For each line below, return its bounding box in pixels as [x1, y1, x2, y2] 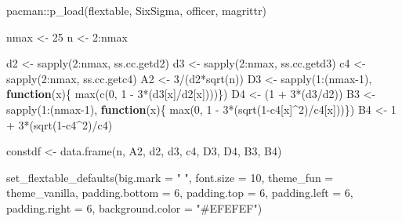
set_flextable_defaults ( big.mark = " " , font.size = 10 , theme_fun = [6, 169, 334, 185]
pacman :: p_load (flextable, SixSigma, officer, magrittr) [6, 2, 266, 18]
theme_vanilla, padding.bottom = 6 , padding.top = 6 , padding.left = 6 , [6, 184, 353, 201]
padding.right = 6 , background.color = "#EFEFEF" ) [6, 199, 263, 216]
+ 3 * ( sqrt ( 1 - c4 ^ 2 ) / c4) [6, 116, 113, 133]
